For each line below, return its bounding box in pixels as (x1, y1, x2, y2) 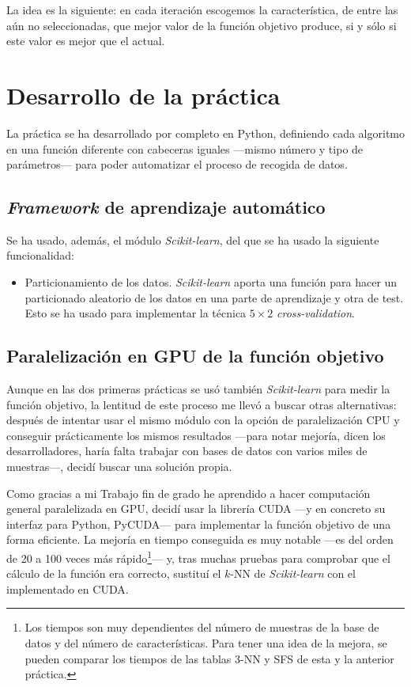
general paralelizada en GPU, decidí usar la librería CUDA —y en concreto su (6, 500, 386, 517)
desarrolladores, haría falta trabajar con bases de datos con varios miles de (6, 442, 368, 459)
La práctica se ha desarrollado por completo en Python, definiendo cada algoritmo (6, 124, 405, 141)
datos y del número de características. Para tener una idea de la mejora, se (25, 635, 387, 651)
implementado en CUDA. (6, 580, 129, 597)
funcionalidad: (6, 247, 74, 264)
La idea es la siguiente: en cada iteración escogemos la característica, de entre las (6, 2, 398, 17)
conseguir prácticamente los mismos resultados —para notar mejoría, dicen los (6, 427, 386, 443)
